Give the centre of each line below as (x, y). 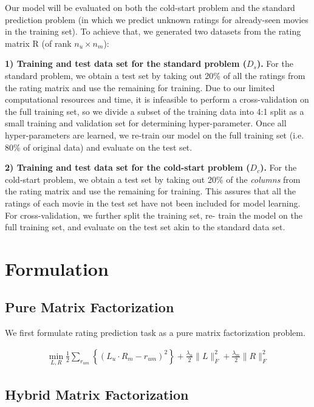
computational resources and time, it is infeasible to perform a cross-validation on (157, 99)
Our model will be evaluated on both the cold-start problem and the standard (150, 7)
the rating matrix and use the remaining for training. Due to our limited (140, 87)
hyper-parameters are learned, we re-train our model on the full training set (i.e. (155, 135)
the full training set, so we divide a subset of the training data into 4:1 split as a (155, 111)
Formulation (57, 268)
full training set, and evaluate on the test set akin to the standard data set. (145, 227)
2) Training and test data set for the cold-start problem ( (128, 167)
